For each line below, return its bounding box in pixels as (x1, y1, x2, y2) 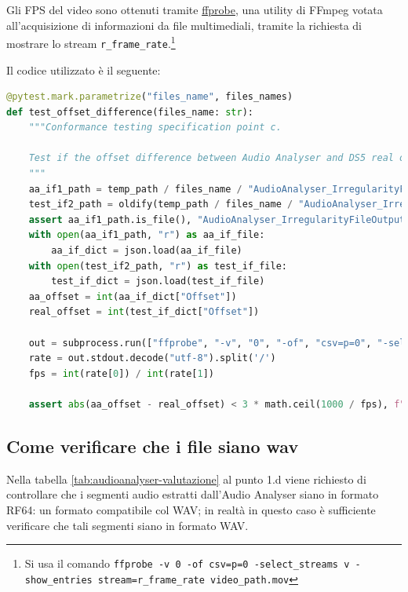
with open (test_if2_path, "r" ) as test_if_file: (28, 260, 288, 272)
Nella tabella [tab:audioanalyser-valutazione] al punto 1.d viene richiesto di (6, 470, 366, 487)
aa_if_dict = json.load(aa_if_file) (51, 245, 242, 257)
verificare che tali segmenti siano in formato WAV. (6, 517, 249, 533)
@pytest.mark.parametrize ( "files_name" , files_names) (6, 91, 293, 103)
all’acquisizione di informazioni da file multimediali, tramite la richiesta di (6, 16, 362, 33)
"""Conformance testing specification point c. (28, 122, 282, 133)
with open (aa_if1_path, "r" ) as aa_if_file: (28, 229, 265, 241)
